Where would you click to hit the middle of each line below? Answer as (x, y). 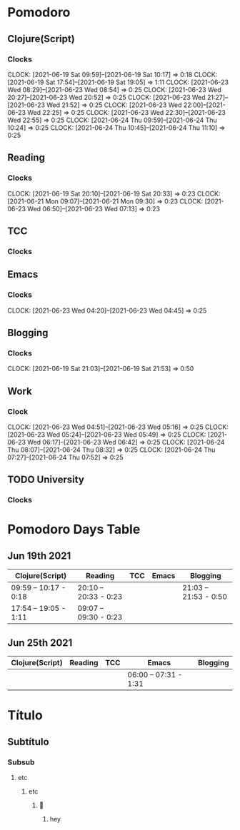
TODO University (46, 480)
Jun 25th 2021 (40, 643)
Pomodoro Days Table (74, 530)
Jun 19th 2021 (39, 556)
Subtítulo (28, 742)
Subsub (21, 762)
